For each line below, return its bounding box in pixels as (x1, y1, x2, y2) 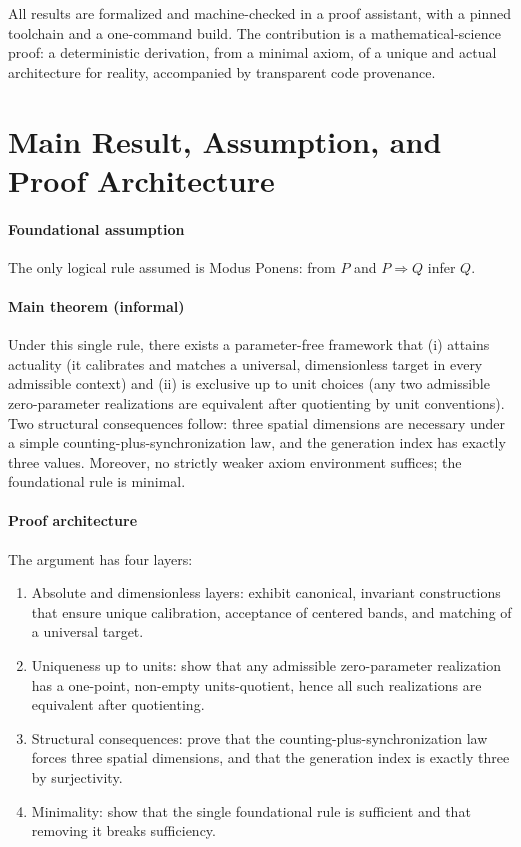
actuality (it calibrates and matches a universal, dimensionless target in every (8, 353, 483, 374)
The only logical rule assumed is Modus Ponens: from (8, 256, 336, 277)
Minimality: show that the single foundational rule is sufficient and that (31, 800, 471, 821)
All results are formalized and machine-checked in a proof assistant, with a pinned (8, 3, 511, 23)
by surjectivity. (31, 767, 123, 788)
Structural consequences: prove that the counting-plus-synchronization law (31, 727, 488, 748)
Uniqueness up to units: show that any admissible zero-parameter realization (31, 655, 502, 676)
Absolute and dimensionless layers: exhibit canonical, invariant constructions (31, 582, 501, 603)
